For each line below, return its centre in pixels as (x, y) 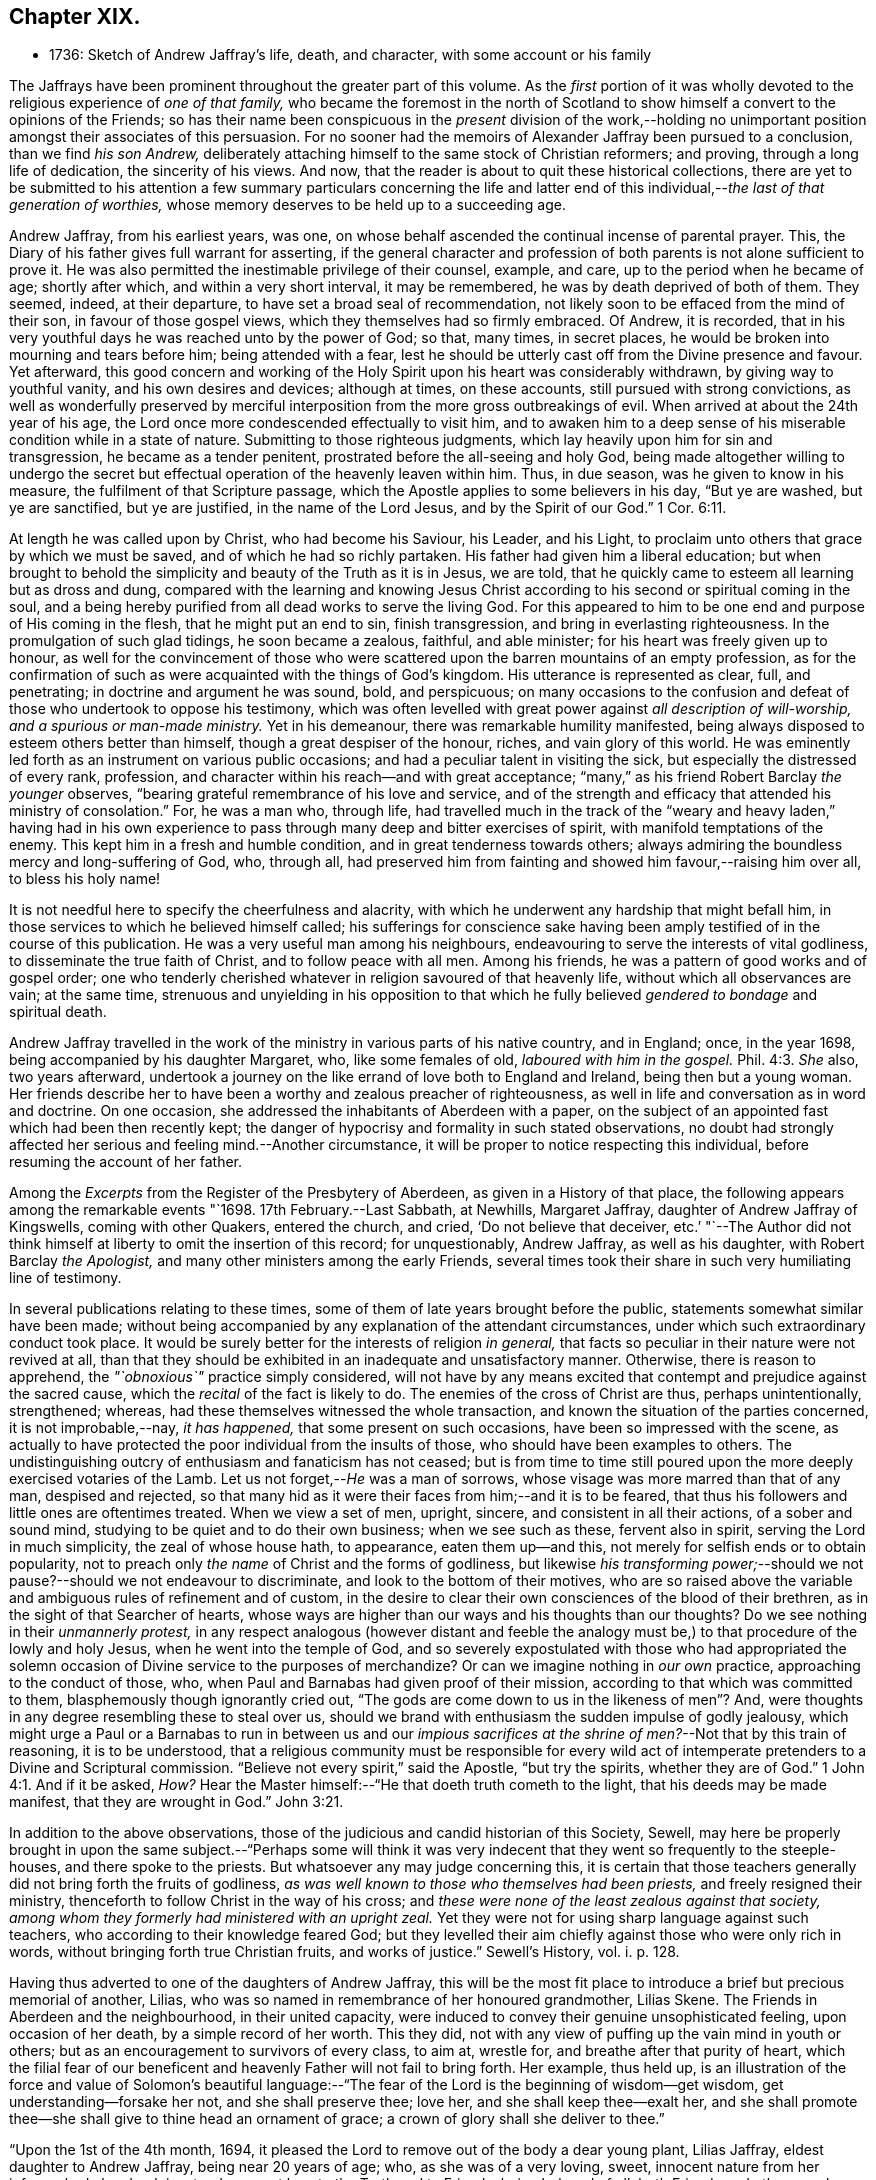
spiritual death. (58, 1012)
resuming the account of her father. (126, 1162)
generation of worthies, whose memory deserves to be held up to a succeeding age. (287, 205)
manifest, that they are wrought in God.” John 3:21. (176, 1802)
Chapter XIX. (75, 16)
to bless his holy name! (85, 879)
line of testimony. (65, 1278)
